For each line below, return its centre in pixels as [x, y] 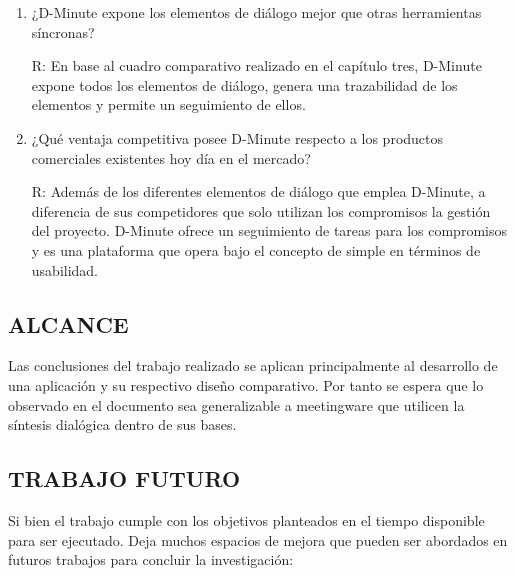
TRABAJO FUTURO [124, 478]
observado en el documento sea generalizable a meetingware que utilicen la [236, 404]
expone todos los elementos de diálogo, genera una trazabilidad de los [244, 84]
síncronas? [63, 31]
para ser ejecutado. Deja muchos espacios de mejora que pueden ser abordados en [258, 539]
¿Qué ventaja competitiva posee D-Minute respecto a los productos [237, 137]
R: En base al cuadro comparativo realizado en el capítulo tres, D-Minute [256, 65]
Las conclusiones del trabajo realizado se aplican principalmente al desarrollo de [253, 365]
